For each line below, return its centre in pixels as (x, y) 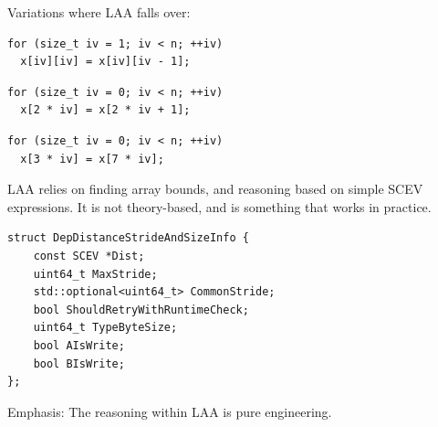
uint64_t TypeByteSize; (105, 328)
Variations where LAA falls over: (99, 12)
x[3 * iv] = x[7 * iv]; (92, 159)
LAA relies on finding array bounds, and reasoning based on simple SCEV (215, 189)
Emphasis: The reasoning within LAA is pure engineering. (170, 411)
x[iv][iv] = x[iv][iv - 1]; (105, 62)
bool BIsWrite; (79, 363)
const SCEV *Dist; (89, 256)
